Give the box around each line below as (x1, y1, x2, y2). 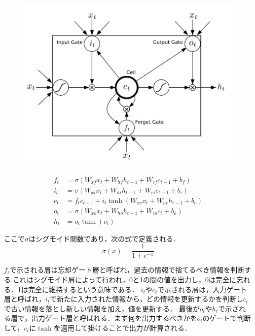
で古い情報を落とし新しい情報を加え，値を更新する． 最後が (4, 303, 200, 313)
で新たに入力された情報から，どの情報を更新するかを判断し (50, 294, 243, 304)
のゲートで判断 (202, 313, 251, 323)
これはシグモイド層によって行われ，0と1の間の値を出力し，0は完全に (12, 274, 237, 284)
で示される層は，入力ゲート (157, 284, 248, 294)
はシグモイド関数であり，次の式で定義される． (29, 233, 180, 243)
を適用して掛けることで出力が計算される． (53, 322, 191, 333)
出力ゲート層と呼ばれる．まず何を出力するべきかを (31, 313, 197, 323)
